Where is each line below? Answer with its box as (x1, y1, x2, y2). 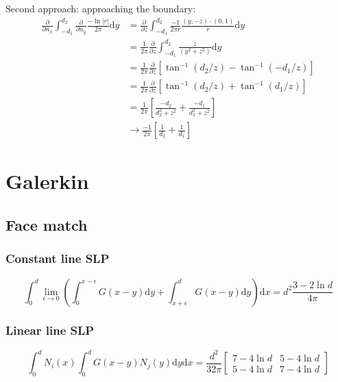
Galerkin (5, 167, 89, 195)
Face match (5, 214, 88, 235)
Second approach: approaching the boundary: (5, 1, 196, 15)
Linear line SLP (5, 322, 95, 339)
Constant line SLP (5, 250, 110, 267)
